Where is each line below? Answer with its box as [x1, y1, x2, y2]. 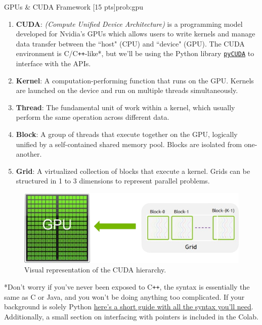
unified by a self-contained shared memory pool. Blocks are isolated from [16, 138, 242, 149]
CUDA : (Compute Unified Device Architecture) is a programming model [16, 18, 243, 29]
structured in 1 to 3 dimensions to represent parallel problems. [16, 175, 210, 186]
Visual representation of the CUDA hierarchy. [24, 264, 166, 275]
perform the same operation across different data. [16, 112, 169, 122]
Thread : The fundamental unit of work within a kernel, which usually [16, 102, 235, 112]
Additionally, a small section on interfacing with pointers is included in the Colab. [4, 311, 258, 321]
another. [16, 149, 42, 159]
